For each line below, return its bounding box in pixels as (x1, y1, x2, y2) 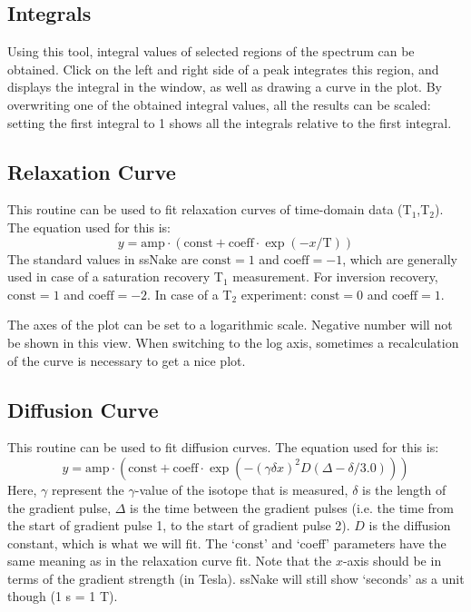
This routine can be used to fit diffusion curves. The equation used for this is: (7, 438, 439, 457)
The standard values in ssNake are (7, 249, 199, 268)
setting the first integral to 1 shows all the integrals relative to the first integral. (7, 113, 452, 132)
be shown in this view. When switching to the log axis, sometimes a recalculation (7, 332, 459, 351)
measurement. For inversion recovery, (232, 267, 438, 286)
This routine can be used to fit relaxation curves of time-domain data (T (7, 200, 412, 219)
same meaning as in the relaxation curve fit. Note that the (7, 551, 332, 570)
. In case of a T (147, 284, 232, 303)
